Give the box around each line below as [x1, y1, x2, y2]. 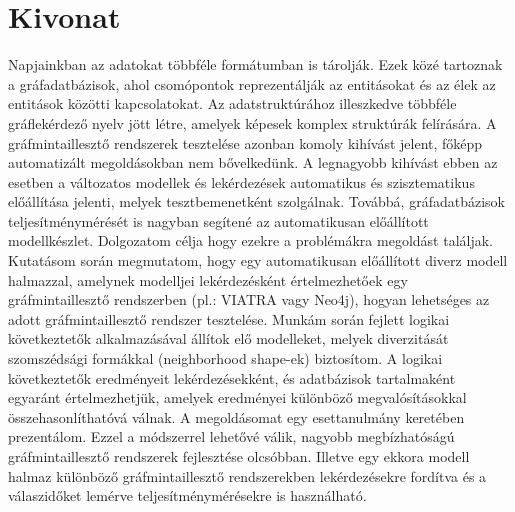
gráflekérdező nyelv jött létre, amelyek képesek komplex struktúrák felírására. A [8, 112, 497, 133]
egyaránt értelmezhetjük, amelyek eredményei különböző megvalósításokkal [8, 387, 467, 408]
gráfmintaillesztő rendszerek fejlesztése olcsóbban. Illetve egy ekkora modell [8, 446, 470, 466]
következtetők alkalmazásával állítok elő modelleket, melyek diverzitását [8, 328, 449, 349]
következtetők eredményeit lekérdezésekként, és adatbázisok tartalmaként [8, 367, 456, 388]
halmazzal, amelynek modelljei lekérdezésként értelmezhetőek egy [8, 269, 408, 290]
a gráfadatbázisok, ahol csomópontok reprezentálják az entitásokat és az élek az [8, 73, 496, 94]
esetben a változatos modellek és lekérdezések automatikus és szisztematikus [8, 171, 475, 192]
